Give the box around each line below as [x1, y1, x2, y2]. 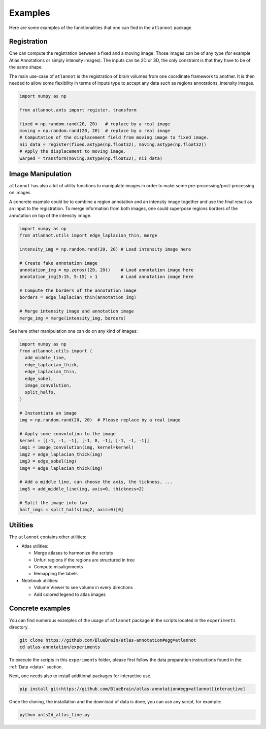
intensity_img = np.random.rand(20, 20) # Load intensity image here [19, 246, 191, 252]
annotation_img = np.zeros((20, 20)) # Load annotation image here [19, 267, 194, 273]
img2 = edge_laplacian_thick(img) [19, 451, 103, 457]
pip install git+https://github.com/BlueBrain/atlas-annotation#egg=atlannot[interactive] [19, 686, 246, 692]
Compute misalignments [33, 564, 83, 570]
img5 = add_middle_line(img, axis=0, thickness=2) [19, 486, 145, 491]
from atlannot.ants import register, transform [19, 107, 136, 113]
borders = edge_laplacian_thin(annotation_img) [19, 295, 136, 300]
